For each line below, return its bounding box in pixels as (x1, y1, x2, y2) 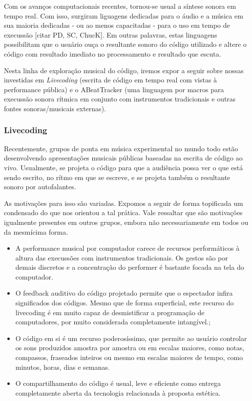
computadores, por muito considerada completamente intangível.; (15, 317, 211, 327)
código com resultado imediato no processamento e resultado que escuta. (4, 48, 221, 59)
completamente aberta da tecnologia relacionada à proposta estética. (15, 387, 221, 398)
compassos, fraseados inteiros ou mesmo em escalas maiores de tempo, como (15, 352, 243, 362)
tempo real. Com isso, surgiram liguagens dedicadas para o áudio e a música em (4, 10, 243, 20)
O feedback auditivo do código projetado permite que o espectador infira (15, 288, 233, 298)
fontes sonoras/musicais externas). (4, 103, 106, 113)
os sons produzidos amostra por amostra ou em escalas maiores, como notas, (15, 342, 245, 353)
